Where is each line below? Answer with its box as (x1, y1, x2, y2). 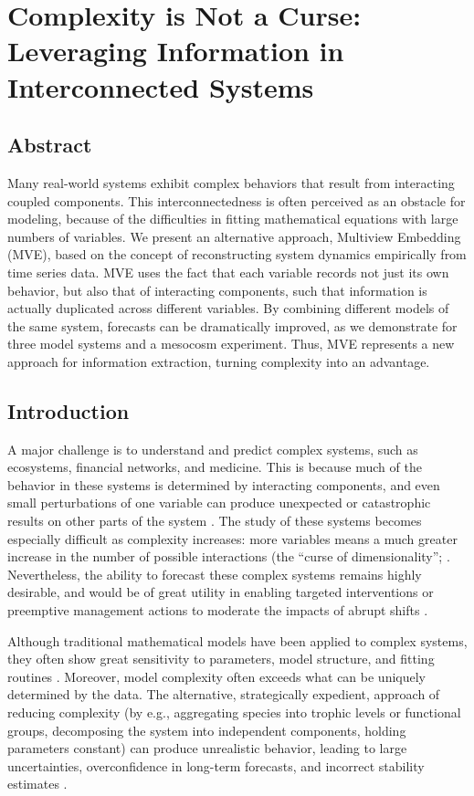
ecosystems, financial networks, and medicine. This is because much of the (7, 457, 422, 477)
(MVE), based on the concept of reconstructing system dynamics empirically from (7, 245, 467, 264)
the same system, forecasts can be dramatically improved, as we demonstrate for (7, 316, 458, 335)
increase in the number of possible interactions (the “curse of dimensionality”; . (7, 547, 450, 566)
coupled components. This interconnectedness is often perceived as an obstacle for (7, 191, 466, 210)
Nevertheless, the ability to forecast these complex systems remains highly (7, 564, 422, 583)
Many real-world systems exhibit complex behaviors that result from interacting (7, 173, 455, 192)
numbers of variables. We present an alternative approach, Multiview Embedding (7, 226, 461, 246)
